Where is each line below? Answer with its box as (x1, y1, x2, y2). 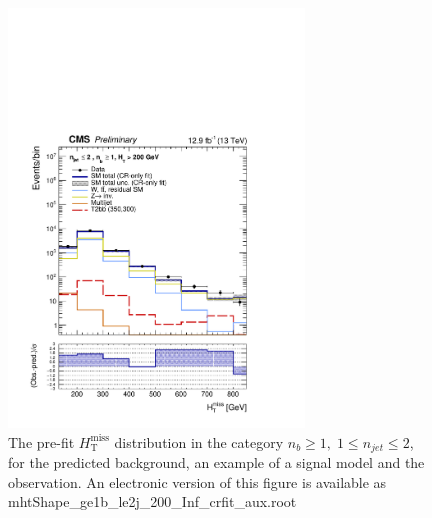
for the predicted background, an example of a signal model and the (8, 451, 425, 472)
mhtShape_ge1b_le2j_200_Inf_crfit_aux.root (8, 491, 297, 512)
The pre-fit (8, 431, 75, 452)
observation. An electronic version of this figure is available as (8, 471, 387, 492)
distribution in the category (114, 431, 284, 452)
